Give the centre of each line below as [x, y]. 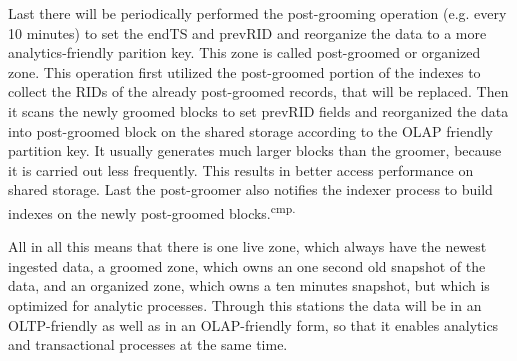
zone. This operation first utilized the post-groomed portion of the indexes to [244, 71]
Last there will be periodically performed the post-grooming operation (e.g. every [257, 13]
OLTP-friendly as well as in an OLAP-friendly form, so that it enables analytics [253, 324]
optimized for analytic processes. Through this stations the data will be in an [245, 304]
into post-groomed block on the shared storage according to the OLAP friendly [251, 130]
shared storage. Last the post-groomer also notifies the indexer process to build [250, 189]
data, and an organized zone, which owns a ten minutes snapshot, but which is [249, 285]
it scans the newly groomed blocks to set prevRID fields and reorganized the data [258, 110]
